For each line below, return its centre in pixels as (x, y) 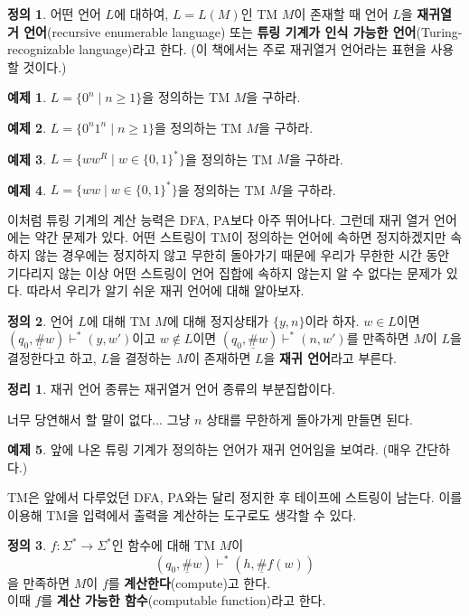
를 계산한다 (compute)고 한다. (189, 582)
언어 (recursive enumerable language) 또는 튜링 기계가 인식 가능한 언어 (220, 31)
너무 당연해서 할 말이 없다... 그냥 (99, 419)
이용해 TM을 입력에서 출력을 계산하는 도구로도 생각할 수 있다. (182, 514)
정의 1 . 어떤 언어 (54, 14)
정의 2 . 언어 (41, 320)
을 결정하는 (140, 358)
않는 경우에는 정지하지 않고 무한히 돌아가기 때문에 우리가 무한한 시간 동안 (242, 254)
